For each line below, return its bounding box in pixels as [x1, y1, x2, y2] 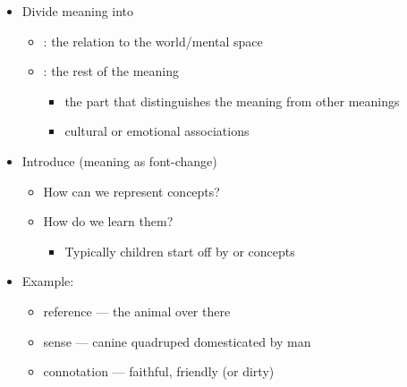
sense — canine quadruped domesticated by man [43, 332, 311, 350]
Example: [21, 272, 74, 290]
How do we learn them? [43, 212, 174, 231]
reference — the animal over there [43, 301, 231, 320]
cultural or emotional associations [64, 122, 250, 140]
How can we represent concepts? [43, 181, 220, 200]
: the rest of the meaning [43, 62, 179, 80]
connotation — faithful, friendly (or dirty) [43, 362, 275, 381]
